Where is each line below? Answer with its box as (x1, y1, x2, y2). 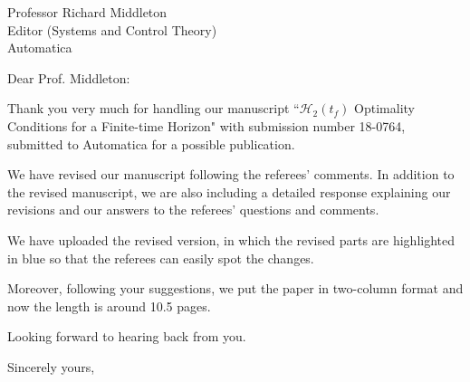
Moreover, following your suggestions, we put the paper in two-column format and (7, 279, 464, 298)
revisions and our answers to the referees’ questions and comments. (7, 200, 379, 219)
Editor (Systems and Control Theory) (7, 20, 217, 39)
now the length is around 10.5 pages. (7, 296, 211, 315)
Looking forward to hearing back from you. (7, 327, 246, 346)
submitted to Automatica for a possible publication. (7, 134, 295, 153)
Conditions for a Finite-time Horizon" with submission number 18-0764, (7, 116, 406, 135)
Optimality (354, 99, 415, 118)
